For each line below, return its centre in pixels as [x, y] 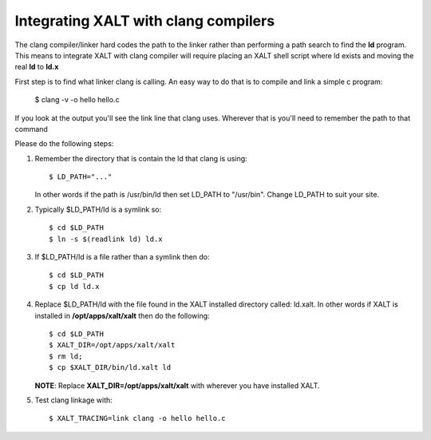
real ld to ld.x [37, 67]
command [31, 129]
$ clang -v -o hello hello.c [77, 100]
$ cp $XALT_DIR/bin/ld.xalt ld [110, 368]
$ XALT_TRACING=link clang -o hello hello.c [138, 418]
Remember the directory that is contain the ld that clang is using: [141, 158]
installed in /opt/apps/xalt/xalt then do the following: [123, 315]
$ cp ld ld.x [74, 286]
